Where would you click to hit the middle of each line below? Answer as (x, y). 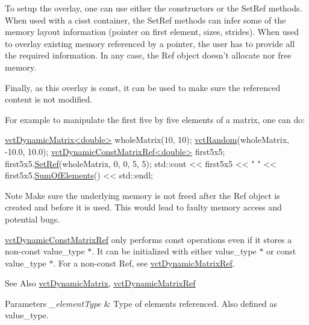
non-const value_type (45, 251)
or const (281, 251)
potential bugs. (33, 219)
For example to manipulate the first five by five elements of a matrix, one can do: (155, 119)
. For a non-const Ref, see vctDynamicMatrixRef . (144, 263)
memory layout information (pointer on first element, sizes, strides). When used (152, 32)
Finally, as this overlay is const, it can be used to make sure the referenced (143, 87)
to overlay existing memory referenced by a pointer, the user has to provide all (150, 43)
